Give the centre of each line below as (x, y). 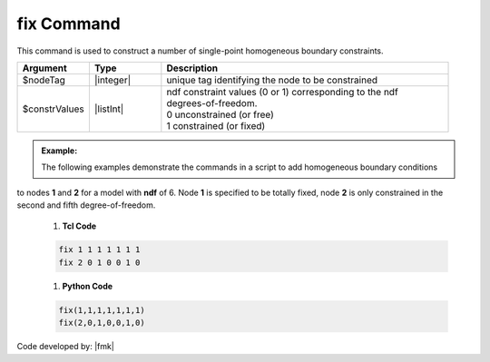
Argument (44, 68)
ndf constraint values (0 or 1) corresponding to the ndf (282, 92)
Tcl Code (79, 226)
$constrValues (54, 109)
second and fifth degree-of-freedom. (86, 205)
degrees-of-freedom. (212, 103)
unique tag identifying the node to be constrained (272, 80)
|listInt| (109, 109)
